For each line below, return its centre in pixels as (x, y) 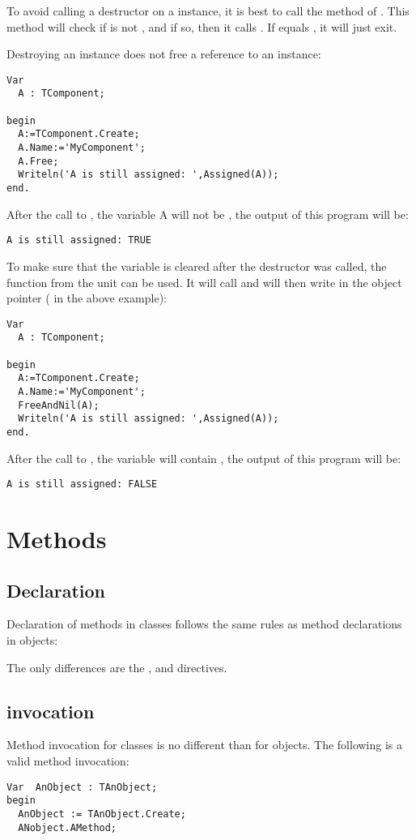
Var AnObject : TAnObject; (82, 787)
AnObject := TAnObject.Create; (102, 814)
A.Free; (38, 161)
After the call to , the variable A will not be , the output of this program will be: (208, 214)
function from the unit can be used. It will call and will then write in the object (204, 282)
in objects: (32, 640)
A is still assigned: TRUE (79, 240)
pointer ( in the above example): (87, 298)
